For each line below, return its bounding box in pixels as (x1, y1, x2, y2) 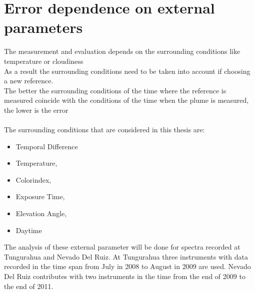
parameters (4, 17, 83, 37)
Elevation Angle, (15, 208, 67, 219)
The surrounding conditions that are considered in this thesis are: (4, 124, 205, 135)
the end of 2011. (4, 281, 53, 291)
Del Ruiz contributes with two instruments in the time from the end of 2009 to (4, 271, 245, 281)
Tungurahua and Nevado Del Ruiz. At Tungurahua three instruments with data (4, 251, 248, 262)
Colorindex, (15, 174, 51, 185)
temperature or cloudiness (4, 55, 83, 66)
